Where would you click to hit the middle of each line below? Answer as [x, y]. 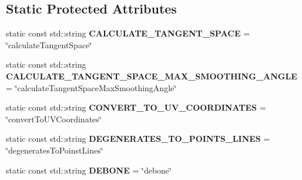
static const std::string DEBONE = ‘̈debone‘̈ [89, 170]
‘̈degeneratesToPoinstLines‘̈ [55, 150]
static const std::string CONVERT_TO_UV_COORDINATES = [136, 107]
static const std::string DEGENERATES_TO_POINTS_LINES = [138, 139]
